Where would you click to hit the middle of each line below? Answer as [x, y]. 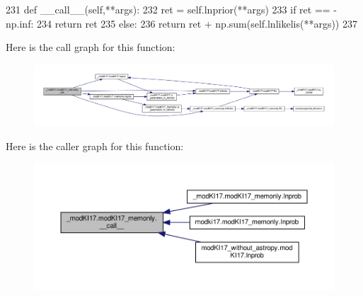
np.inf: [20, 23]
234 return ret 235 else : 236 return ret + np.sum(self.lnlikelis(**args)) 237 [197, 23]
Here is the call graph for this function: [91, 47]
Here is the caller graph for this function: [95, 146]
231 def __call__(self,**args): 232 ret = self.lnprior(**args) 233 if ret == [168, 9]
